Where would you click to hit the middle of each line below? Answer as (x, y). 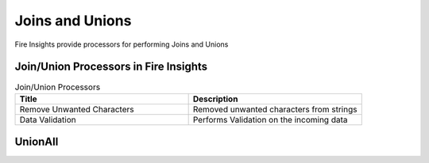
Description (215, 99)
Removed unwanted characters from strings (275, 109)
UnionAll (37, 142)
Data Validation (48, 119)
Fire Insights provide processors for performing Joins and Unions (122, 44)
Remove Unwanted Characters (77, 109)
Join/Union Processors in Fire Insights (111, 67)
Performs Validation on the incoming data (270, 119)
